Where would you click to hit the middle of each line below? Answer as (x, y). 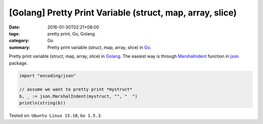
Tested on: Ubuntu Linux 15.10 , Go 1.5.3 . (56, 116)
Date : (15, 27)
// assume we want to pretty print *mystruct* (76, 89)
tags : (14, 33)
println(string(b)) (42, 103)
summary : (20, 47)
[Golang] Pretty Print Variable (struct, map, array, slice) (123, 13)
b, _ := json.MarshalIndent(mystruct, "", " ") (78, 96)
